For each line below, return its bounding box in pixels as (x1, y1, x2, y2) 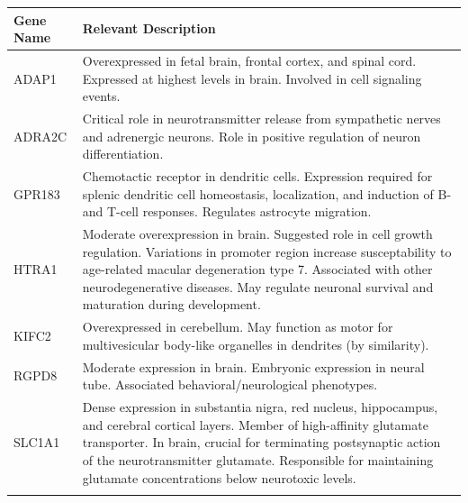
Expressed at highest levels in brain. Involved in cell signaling (82, 69, 422, 87)
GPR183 (13, 184, 60, 203)
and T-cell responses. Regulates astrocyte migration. (82, 202, 372, 221)
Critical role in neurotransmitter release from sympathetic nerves (82, 108, 441, 127)
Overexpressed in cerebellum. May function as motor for (82, 317, 393, 336)
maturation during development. (82, 295, 261, 314)
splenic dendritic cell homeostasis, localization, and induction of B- (82, 184, 452, 203)
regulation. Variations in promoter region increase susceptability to (82, 242, 452, 261)
